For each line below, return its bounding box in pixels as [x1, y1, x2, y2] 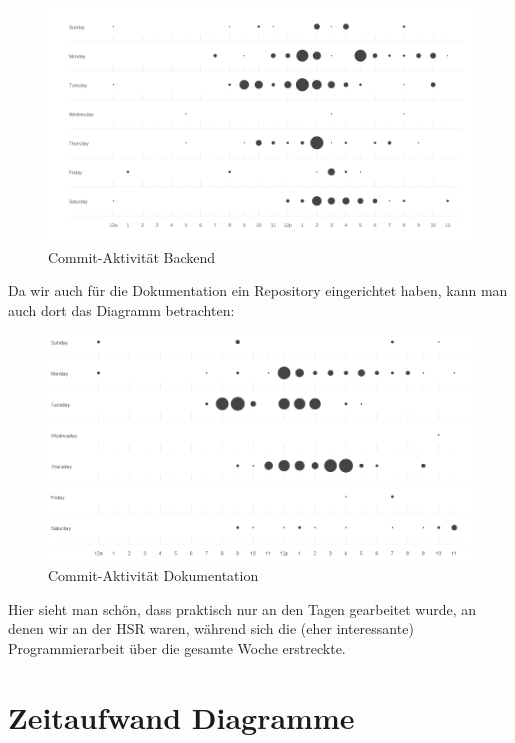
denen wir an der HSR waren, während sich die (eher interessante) [8, 618, 414, 639]
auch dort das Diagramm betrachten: [8, 299, 235, 320]
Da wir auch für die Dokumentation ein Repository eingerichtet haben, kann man [8, 280, 508, 301]
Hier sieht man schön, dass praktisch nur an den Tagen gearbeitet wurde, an [8, 598, 477, 619]
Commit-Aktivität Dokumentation [48, 565, 259, 586]
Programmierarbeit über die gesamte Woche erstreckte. [8, 637, 346, 658]
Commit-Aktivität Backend [48, 246, 216, 267]
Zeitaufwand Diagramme [8, 696, 355, 737]
